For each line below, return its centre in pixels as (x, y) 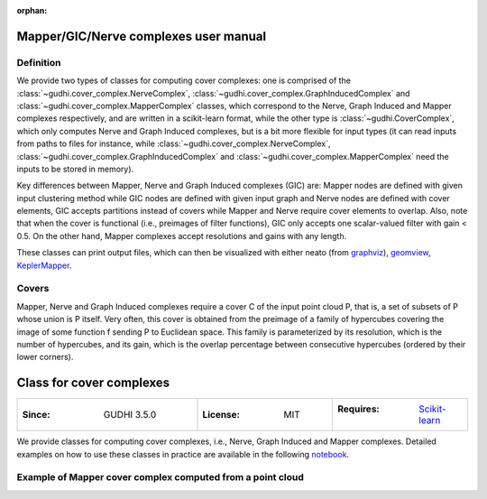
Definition (39, 62)
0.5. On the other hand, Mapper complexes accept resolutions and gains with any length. (182, 236)
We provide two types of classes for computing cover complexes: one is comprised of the (184, 80)
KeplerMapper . (44, 265)
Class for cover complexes (93, 383)
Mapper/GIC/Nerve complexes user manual (141, 36)
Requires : (359, 409)
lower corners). (45, 357)
